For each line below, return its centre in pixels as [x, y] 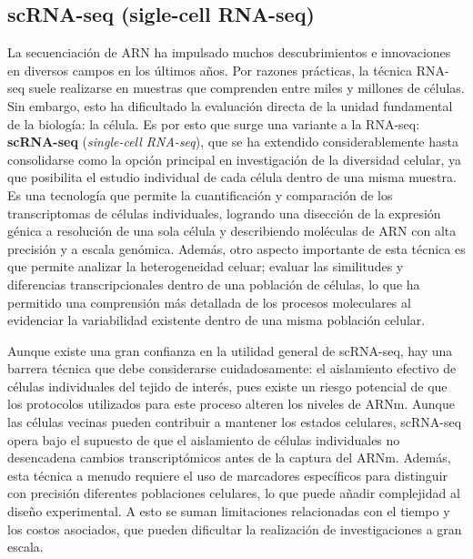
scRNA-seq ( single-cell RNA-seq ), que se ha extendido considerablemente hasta [233, 142]
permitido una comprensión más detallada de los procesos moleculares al [209, 302]
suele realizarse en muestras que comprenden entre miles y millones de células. [247, 88]
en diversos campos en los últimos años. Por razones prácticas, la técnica [210, 70]
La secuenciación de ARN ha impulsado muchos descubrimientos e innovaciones [229, 52]
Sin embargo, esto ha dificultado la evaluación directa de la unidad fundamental [230, 105]
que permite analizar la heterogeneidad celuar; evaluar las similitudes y [206, 266]
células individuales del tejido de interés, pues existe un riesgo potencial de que [227, 386]
